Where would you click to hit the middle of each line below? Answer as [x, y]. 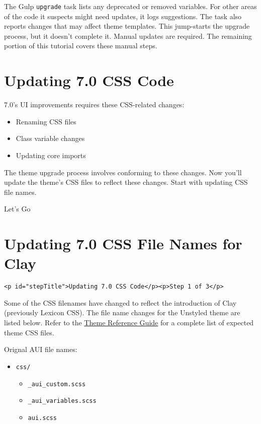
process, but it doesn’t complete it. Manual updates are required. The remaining [128, 36]
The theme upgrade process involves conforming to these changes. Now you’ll [123, 172]
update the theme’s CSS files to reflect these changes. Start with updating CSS [126, 182]
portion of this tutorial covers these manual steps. [81, 46]
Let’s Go [17, 209]
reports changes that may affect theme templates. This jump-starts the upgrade [127, 26]
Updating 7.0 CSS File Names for [123, 243]
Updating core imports [51, 155]
